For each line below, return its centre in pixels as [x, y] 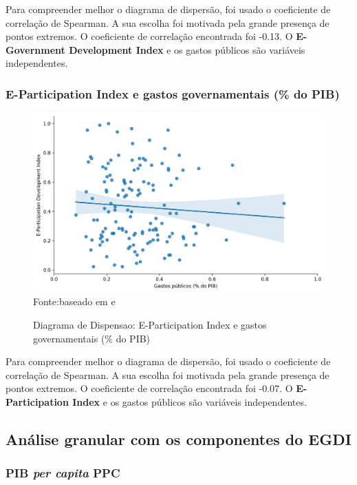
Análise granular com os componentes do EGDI [178, 438]
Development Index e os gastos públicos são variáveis [187, 49]
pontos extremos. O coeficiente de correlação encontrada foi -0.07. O [149, 388]
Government [35, 49]
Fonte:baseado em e [74, 301]
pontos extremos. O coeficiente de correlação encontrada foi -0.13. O [149, 36]
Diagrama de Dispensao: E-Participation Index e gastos [150, 324]
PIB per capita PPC [63, 473]
